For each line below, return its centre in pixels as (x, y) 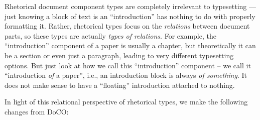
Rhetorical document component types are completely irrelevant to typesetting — (130, 6)
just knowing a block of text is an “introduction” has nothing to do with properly (130, 16)
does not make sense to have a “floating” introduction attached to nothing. (120, 85)
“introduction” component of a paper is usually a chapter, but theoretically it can (130, 45)
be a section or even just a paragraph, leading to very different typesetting (119, 55)
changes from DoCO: (37, 111)
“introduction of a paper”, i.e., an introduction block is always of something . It (126, 75)
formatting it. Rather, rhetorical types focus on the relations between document (127, 26)
